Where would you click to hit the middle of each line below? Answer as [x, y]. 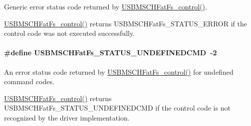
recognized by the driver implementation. [67, 117]
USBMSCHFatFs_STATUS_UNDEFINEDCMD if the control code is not [117, 108]
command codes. [29, 81]
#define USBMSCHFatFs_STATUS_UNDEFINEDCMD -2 [111, 53]
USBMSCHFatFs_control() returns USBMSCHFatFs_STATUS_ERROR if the [125, 23]
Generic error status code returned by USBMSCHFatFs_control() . [106, 6]
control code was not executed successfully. [70, 33]
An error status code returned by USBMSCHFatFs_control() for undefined [119, 71]
